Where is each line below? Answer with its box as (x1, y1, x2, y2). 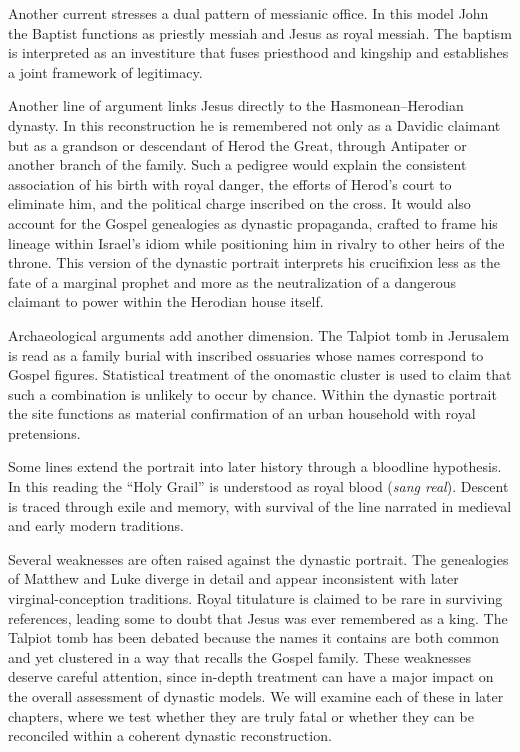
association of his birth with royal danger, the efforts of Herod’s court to (8, 173, 452, 194)
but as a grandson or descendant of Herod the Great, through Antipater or (8, 134, 467, 155)
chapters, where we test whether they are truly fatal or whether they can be (8, 705, 474, 726)
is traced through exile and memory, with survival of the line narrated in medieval (8, 495, 512, 516)
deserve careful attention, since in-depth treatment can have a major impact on (8, 666, 494, 687)
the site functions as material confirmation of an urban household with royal (8, 403, 476, 424)
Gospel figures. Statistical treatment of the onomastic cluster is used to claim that (8, 364, 512, 385)
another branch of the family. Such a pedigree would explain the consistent (8, 154, 467, 175)
